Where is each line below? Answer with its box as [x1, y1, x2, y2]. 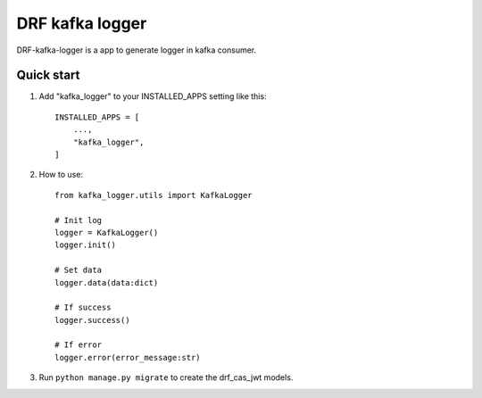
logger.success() [54, 315, 130, 325]
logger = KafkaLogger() [54, 228, 159, 237]
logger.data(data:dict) [54, 278, 159, 287]
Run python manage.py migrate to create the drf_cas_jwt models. [38, 372, 294, 383]
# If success [54, 303, 112, 312]
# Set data [54, 265, 103, 276]
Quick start [16, 68, 80, 83]
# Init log [54, 215, 103, 225]
